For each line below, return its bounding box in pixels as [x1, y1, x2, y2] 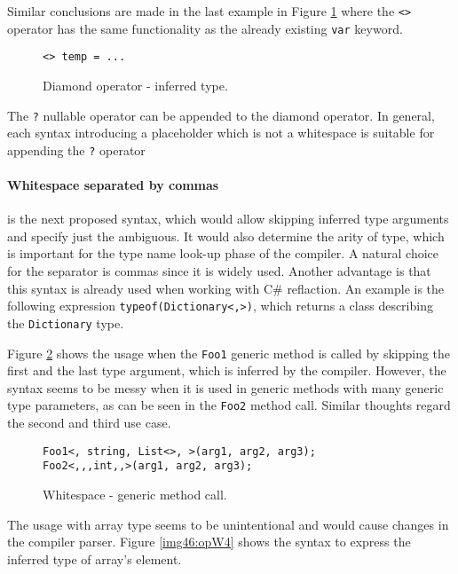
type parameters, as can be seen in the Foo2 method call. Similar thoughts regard [7, 396, 451, 414]
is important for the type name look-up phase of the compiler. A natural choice [7, 244, 439, 263]
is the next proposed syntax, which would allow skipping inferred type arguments [7, 209, 449, 228]
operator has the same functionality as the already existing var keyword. [7, 19, 403, 37]
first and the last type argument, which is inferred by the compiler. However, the [7, 361, 446, 380]
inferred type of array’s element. [7, 549, 182, 568]
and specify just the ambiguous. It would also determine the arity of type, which [7, 226, 445, 245]
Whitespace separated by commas [7, 176, 219, 194]
